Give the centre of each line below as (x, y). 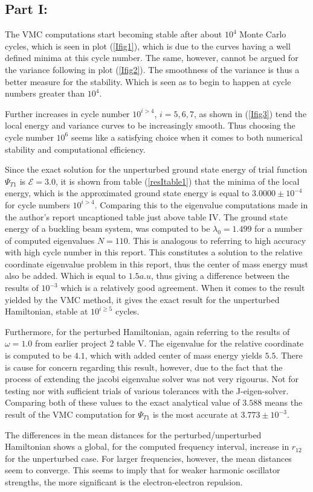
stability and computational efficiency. (75, 149)
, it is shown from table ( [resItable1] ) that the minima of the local (177, 181)
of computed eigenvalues (50, 240)
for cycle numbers (37, 204)
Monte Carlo (263, 34)
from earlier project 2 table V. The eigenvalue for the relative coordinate (169, 343)
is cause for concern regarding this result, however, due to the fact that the (144, 367)
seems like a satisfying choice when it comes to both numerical (187, 137)
